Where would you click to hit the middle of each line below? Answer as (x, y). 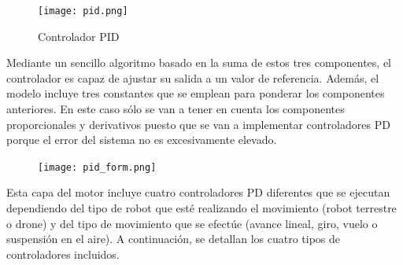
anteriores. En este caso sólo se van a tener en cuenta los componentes (176, 109)
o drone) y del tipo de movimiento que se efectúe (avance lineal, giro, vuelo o (192, 223)
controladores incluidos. (63, 254)
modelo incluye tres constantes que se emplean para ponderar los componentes (196, 93)
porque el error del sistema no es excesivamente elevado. (142, 140)
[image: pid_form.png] (97, 167)
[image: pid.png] (83, 11)
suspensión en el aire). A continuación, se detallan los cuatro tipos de (174, 239)
